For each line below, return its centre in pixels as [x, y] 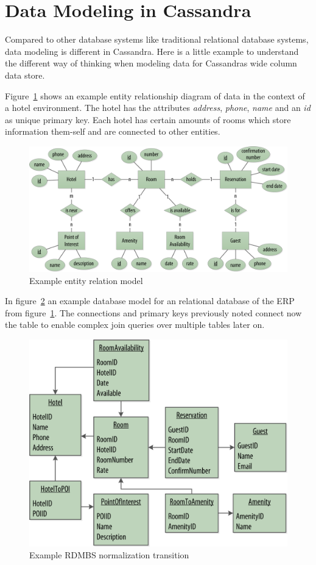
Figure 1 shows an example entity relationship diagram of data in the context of [155, 95]
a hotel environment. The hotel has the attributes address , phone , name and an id [158, 108]
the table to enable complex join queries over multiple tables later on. [135, 325]
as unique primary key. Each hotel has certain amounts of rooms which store [148, 119]
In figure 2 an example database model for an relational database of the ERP [150, 301]
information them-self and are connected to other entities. [113, 131]
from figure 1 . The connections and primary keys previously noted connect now [153, 312]
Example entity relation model [86, 280]
